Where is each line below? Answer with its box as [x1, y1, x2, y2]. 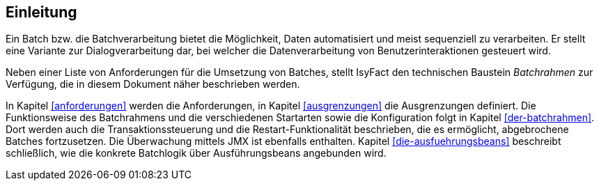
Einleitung [6, 3, 77, 21]
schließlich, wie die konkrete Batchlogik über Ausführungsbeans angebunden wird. [6, 147, 387, 160]
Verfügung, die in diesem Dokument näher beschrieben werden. [6, 78, 300, 91]
